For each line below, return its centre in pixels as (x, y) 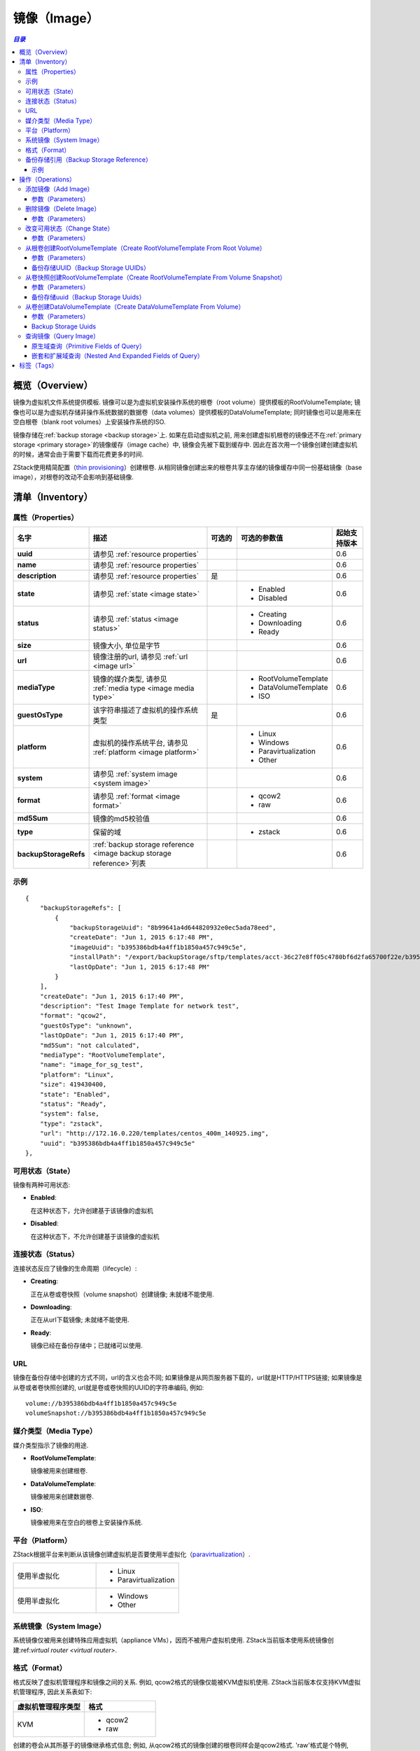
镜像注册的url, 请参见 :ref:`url (140, 657)
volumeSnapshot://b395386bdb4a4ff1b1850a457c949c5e (116, 1413)
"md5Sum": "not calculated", (90, 1045)
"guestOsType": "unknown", (86, 1025)
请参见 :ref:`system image (135, 774)
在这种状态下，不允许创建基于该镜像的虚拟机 (95, 1236)
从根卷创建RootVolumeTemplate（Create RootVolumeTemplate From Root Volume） (146, 248)
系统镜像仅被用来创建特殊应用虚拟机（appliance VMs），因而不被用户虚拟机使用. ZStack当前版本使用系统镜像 (170, 1640)
